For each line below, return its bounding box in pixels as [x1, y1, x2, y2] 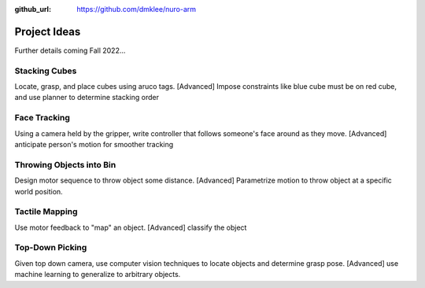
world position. [14, 186, 63, 196]
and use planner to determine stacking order [14, 93, 159, 102]
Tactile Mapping [14, 206, 78, 217]
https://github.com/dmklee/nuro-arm [76, 5, 197, 13]
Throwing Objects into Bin [14, 159, 116, 170]
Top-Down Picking [14, 242, 87, 253]
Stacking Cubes [14, 65, 77, 76]
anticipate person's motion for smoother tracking [14, 139, 174, 149]
